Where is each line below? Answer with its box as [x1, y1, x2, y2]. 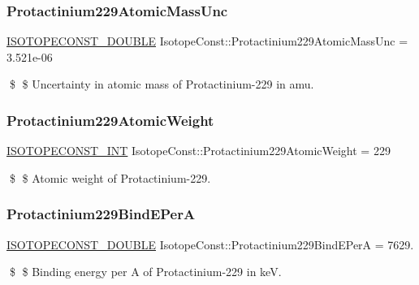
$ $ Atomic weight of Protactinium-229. [9, 169, 211, 186]
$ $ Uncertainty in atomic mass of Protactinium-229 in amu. [9, 76, 314, 93]
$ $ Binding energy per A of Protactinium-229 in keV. [9, 263, 282, 280]
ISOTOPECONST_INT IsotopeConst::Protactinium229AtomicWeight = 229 [6, 142, 391, 159]
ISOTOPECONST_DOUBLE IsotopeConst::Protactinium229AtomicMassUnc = [6, 32, 408, 50]
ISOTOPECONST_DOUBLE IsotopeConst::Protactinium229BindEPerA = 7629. [6, 235, 414, 253]
